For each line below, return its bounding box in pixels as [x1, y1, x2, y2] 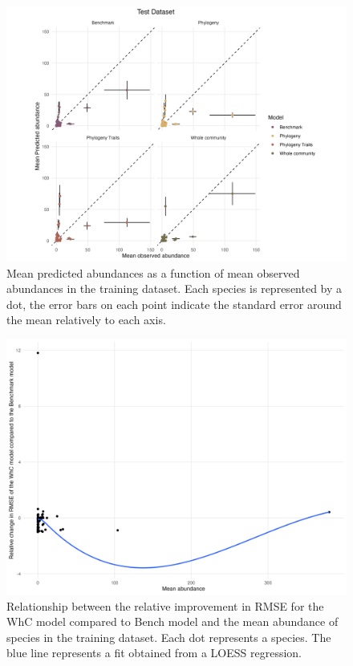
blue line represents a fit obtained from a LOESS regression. [6, 644, 302, 661]
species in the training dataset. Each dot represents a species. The [6, 628, 331, 645]
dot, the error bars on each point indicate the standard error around [6, 295, 342, 312]
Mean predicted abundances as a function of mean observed [6, 264, 300, 281]
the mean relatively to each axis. [6, 311, 166, 328]
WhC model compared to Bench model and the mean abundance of [6, 613, 339, 630]
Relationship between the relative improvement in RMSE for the [6, 597, 324, 614]
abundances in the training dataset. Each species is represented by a [6, 280, 343, 297]
